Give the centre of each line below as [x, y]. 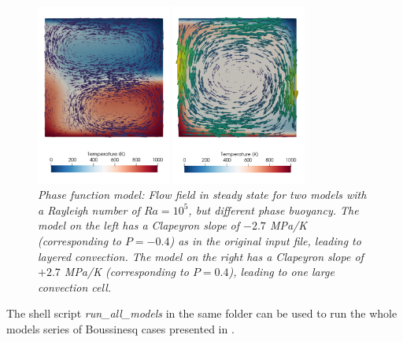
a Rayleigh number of [89, 210]
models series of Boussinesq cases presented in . [120, 328]
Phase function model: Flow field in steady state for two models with [202, 195]
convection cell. [75, 287]
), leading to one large [281, 272]
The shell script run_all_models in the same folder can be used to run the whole [202, 313]
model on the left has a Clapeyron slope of [139, 225]
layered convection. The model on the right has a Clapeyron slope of [201, 256]
